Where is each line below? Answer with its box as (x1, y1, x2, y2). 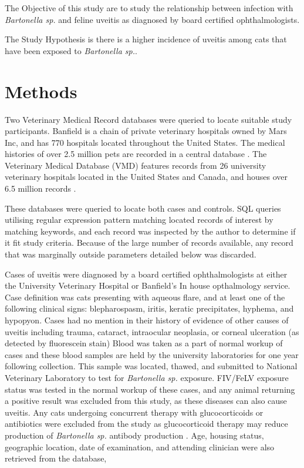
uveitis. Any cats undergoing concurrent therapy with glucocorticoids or (5, 406, 264, 418)
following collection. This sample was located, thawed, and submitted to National (5, 360, 298, 372)
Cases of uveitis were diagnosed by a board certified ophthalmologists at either (5, 268, 288, 280)
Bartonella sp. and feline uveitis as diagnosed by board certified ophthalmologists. (5, 13, 300, 25)
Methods (5, 79, 77, 103)
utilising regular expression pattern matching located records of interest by (5, 213, 273, 226)
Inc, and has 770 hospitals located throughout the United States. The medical (5, 136, 285, 148)
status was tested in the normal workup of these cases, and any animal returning (5, 383, 295, 395)
